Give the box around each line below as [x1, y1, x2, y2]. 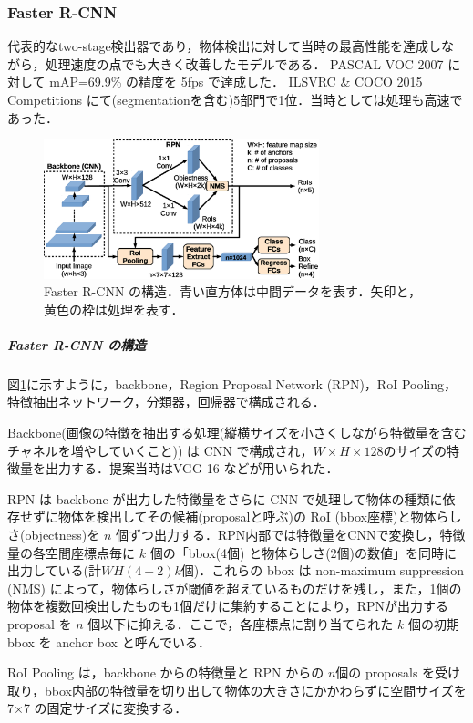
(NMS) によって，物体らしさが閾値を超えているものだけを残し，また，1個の [7, 578, 462, 597]
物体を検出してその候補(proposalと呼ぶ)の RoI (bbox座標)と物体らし [57, 507, 462, 526]
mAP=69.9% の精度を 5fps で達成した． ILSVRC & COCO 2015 [49, 72, 423, 91]
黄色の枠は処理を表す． [44, 299, 184, 318]
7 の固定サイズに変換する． [23, 698, 188, 718]
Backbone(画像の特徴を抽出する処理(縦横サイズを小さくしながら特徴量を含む [7, 423, 467, 442]
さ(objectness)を [7, 525, 100, 544]
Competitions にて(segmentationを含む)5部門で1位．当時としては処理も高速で [7, 90, 463, 108]
